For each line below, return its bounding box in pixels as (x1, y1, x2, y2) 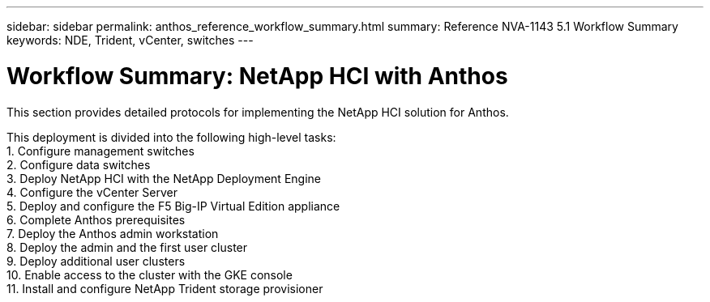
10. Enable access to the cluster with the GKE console (6, 267, 293, 282)
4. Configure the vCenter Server (6, 185, 177, 199)
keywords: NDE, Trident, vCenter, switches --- (6, 33, 254, 47)
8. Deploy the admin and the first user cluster (6, 240, 248, 254)
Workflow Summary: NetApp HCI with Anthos (6, 62, 508, 90)
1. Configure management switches (6, 143, 195, 158)
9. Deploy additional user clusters (6, 253, 186, 268)
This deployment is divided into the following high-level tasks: (6, 130, 336, 144)
